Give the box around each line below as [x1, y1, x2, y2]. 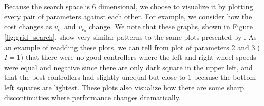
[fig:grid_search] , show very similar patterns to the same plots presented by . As [4, 32, 257, 43]
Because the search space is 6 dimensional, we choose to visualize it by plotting [4, 1, 253, 11]
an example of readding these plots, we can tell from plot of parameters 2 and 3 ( [4, 41, 260, 52]
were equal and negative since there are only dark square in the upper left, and [4, 61, 253, 72]
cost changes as [4, 21, 52, 32]
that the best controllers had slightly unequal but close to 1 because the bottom [4, 72, 256, 82]
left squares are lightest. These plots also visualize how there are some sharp [4, 82, 244, 93]
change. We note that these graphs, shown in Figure [88, 21, 253, 32]
